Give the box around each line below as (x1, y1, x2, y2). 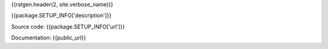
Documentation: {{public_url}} (11, 34, 86, 42)
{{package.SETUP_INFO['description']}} (11, 12, 112, 19)
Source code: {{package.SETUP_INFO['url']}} (11, 23, 125, 30)
